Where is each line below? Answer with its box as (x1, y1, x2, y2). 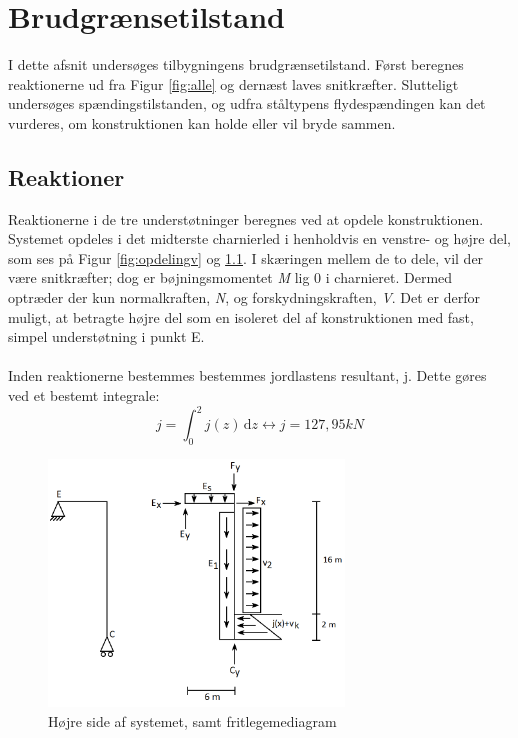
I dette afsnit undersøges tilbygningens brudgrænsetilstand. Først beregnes (8, 54, 464, 75)
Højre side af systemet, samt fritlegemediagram (48, 710, 337, 731)
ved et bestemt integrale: (8, 385, 160, 406)
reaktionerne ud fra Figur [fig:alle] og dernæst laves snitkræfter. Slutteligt (8, 73, 459, 94)
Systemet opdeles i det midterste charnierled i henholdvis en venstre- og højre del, (8, 228, 512, 249)
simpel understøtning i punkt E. (8, 326, 205, 347)
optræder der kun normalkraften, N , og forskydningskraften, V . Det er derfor (8, 287, 480, 308)
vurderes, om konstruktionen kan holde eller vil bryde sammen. (8, 112, 396, 133)
